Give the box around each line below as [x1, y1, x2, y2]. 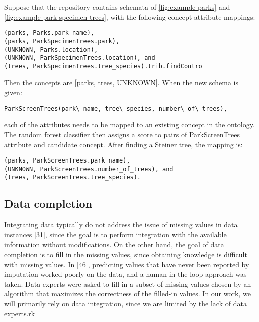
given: [4, 87, 22, 98]
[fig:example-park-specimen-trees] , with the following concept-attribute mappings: [4, 11, 255, 22]
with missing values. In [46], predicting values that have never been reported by [4, 259, 249, 269]
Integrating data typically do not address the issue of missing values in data [4, 219, 238, 230]
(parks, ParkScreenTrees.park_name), [4, 157, 130, 165]
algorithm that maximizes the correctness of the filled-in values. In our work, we [4, 288, 251, 299]
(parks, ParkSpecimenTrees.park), [4, 37, 120, 45]
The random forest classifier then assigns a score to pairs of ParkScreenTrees [4, 129, 240, 139]
